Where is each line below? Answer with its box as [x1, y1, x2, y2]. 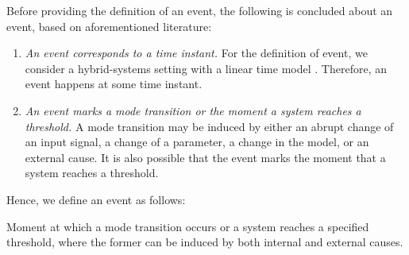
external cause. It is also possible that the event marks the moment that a [25, 149, 386, 165]
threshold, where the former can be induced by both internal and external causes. [6, 234, 403, 250]
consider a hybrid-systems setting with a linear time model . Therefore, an [25, 60, 387, 76]
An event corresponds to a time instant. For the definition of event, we [25, 44, 368, 61]
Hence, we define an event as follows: [6, 191, 186, 207]
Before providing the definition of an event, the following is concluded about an [6, 2, 393, 18]
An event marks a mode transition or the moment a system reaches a [25, 102, 361, 118]
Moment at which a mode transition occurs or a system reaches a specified [6, 218, 369, 234]
